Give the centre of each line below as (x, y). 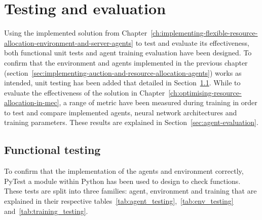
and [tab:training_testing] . (46, 211)
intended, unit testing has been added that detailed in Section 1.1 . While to (122, 83)
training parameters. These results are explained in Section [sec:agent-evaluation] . (131, 122)
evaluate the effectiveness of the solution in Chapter (85, 92)
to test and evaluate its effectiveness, (192, 42)
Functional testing (52, 150)
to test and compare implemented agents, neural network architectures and (121, 112)
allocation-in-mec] (32, 102)
